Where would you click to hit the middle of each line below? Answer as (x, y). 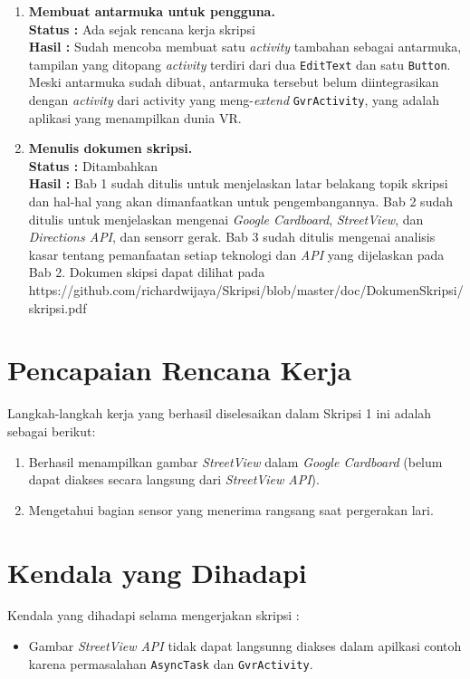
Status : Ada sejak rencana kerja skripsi (142, 29)
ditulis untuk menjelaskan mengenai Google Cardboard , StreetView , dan (226, 219)
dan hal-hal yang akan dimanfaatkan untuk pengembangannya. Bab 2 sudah (240, 201)
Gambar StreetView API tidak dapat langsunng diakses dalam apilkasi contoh (245, 646)
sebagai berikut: (52, 430)
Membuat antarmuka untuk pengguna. (152, 11)
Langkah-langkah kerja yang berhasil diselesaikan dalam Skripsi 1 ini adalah (220, 413)
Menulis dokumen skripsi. (110, 148)
